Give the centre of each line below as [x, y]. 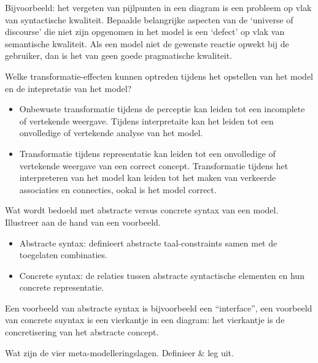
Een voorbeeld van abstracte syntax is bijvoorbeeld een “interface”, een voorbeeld [159, 308]
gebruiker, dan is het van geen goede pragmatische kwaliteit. [119, 55]
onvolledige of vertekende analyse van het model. [111, 133]
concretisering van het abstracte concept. [82, 332]
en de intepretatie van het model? [68, 88]
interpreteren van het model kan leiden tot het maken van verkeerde [148, 178]
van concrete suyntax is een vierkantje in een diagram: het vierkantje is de [145, 320]
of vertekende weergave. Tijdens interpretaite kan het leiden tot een [146, 120]
